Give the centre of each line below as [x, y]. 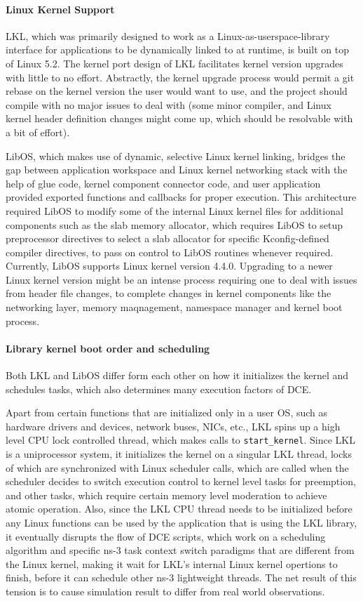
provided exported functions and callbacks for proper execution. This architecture [181, 197]
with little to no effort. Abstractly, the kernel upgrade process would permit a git [180, 77]
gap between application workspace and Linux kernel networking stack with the [177, 170]
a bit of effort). [38, 132]
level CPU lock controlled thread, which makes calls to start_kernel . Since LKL [180, 440]
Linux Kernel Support [60, 9]
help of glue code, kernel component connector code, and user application [163, 183]
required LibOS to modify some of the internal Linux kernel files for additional [174, 210]
